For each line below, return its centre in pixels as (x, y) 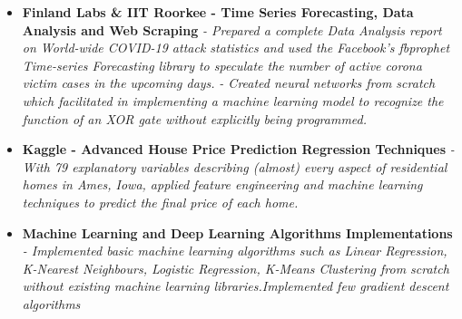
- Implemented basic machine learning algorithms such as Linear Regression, (235, 251)
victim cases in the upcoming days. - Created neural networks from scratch (229, 83)
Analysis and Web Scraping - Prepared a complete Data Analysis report (232, 29)
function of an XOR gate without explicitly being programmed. (195, 118)
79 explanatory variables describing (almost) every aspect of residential (251, 166)
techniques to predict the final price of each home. (160, 202)
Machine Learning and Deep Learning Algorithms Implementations (237, 232)
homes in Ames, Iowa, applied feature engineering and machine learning (222, 184)
